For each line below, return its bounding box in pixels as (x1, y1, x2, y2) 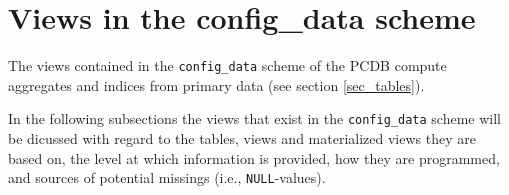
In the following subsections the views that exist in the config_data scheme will (8, 108, 501, 129)
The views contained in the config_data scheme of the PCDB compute (8, 55, 447, 76)
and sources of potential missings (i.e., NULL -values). (8, 167, 326, 188)
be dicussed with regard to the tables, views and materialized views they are (8, 128, 476, 149)
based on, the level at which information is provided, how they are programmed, (8, 147, 500, 168)
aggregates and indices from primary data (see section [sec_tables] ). (8, 74, 425, 95)
